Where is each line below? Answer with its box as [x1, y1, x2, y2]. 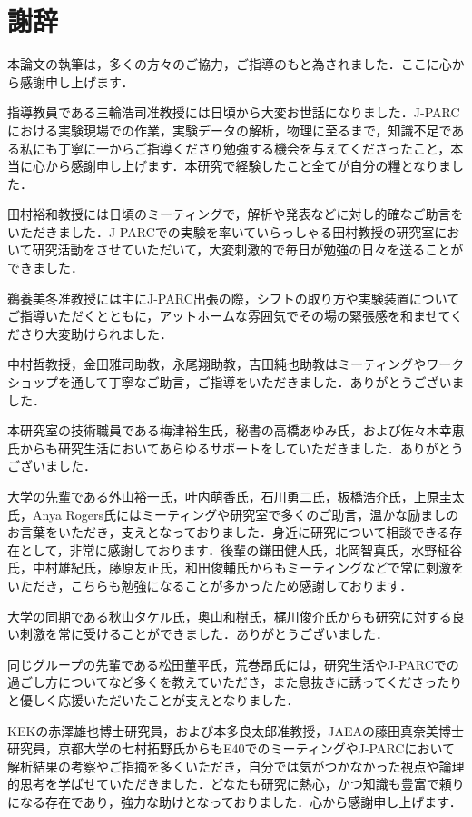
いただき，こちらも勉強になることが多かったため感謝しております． [7, 575, 413, 594]
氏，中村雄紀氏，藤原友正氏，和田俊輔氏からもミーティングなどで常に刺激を [7, 558, 464, 577]
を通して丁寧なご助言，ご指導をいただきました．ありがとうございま [57, 373, 465, 392]
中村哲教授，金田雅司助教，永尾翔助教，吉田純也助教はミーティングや [7, 354, 427, 374]
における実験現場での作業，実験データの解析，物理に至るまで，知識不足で [7, 120, 452, 139]
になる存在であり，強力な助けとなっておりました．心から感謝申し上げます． [7, 792, 462, 811]
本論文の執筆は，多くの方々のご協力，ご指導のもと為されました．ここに [7, 55, 439, 74]
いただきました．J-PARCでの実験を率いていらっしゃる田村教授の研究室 [7, 222, 435, 241]
